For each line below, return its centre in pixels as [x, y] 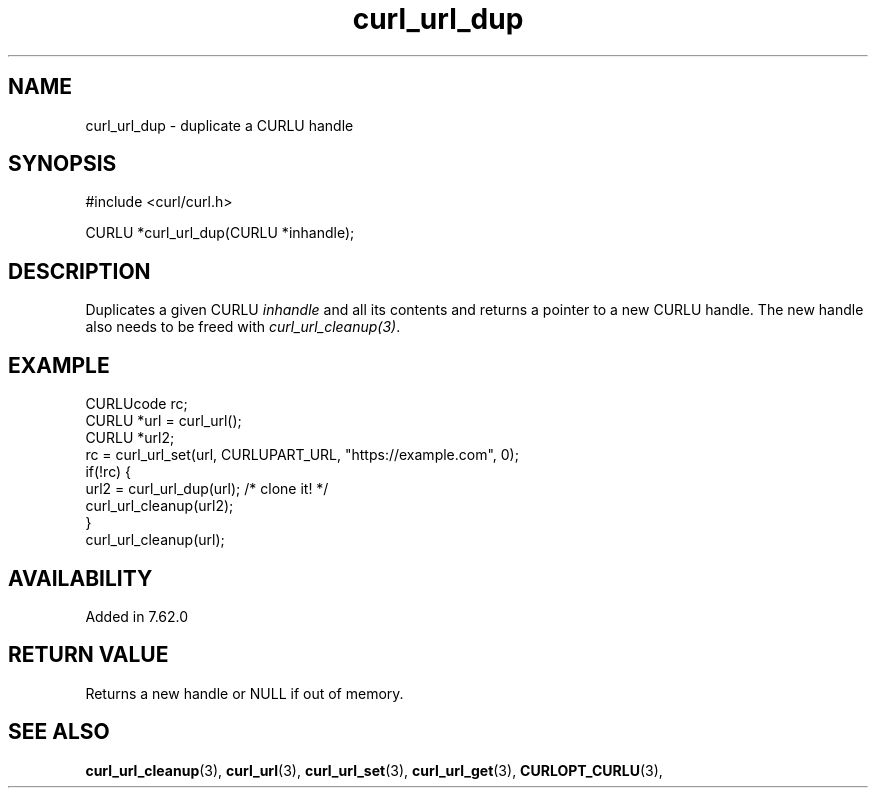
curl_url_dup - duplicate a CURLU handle [219, 125]
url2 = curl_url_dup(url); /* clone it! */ [207, 489]
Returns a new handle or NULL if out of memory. [244, 693]
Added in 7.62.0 [137, 616]
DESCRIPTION [79, 271]
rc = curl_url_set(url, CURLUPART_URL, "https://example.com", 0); [302, 455]
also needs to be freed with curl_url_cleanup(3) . [243, 327]
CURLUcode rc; [136, 404]
